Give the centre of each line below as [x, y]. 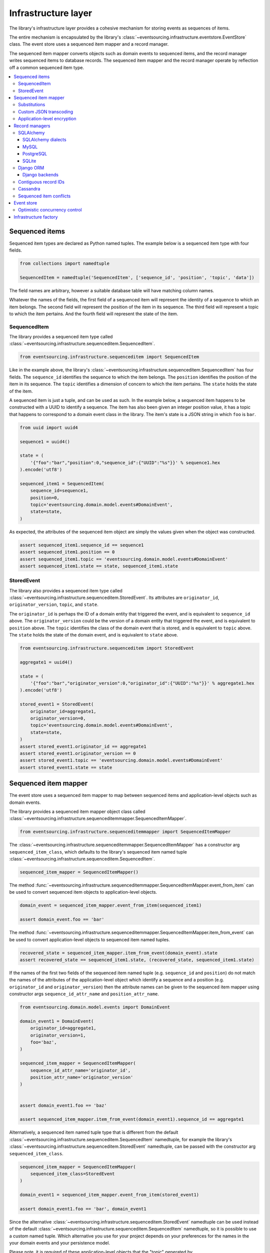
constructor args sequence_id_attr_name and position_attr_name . [84, 994]
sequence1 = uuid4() [45, 442]
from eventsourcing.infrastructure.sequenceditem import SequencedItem [109, 357]
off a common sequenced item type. [47, 67]
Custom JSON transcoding [46, 112]
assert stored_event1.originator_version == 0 [78, 753]
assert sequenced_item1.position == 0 [67, 552]
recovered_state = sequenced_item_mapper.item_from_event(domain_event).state [118, 953]
